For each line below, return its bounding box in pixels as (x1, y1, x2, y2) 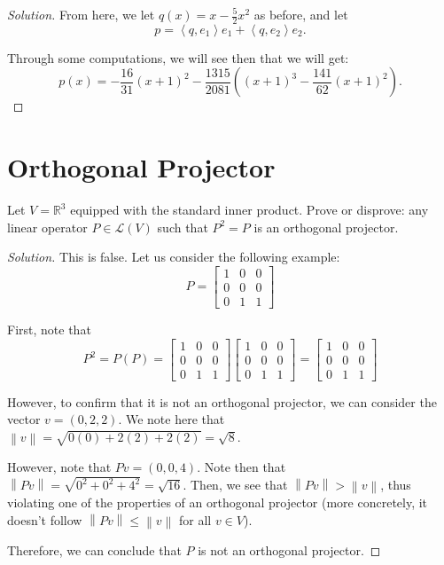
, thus (380, 475, 411, 494)
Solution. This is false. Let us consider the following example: (7, 247, 340, 266)
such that (157, 217, 208, 236)
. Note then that (197, 458, 286, 476)
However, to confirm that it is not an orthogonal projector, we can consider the (7, 392, 437, 411)
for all (178, 510, 212, 529)
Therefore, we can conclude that (7, 541, 182, 560)
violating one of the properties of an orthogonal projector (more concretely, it (7, 493, 428, 512)
